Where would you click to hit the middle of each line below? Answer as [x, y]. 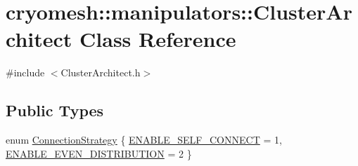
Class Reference [158, 39]
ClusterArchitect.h [101, 72]
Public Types [55, 110]
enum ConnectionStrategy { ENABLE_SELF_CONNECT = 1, [144, 140]
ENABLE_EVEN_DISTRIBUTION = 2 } [99, 153]
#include [25, 72]
